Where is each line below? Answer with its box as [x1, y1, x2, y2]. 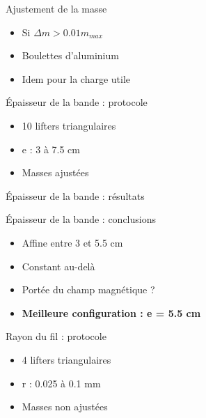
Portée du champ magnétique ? [22, 282, 155, 297]
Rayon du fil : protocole [6, 329, 106, 343]
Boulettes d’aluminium [22, 48, 119, 63]
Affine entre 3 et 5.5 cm [22, 235, 123, 249]
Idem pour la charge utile [22, 71, 131, 86]
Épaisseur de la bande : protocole [6, 95, 148, 109]
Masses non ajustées [22, 399, 108, 414]
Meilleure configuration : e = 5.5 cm [22, 305, 201, 320]
